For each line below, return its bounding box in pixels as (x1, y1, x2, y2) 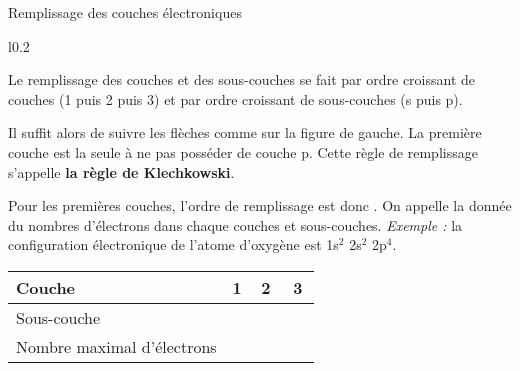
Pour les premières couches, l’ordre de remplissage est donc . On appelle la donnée (8, 195, 512, 216)
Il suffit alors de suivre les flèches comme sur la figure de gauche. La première (8, 122, 482, 143)
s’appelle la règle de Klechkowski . (8, 161, 235, 182)
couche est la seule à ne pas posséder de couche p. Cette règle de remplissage (8, 141, 478, 162)
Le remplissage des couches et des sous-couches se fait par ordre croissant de (8, 69, 476, 90)
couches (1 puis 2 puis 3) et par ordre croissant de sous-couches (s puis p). (8, 88, 463, 109)
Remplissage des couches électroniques (8, 2, 242, 22)
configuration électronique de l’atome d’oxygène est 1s (8, 234, 339, 255)
